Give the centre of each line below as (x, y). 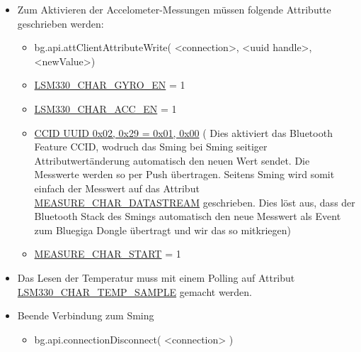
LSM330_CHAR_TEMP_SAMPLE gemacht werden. (135, 291)
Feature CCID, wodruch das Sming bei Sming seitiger (151, 147)
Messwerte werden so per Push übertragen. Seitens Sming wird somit (184, 174)
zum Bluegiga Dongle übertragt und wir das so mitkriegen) (162, 230)
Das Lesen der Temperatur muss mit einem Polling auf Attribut (156, 277)
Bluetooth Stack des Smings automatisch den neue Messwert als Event (188, 216)
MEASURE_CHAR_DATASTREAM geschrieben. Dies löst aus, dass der (195, 202)
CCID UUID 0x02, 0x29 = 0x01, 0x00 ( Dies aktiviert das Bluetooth (183, 132)
